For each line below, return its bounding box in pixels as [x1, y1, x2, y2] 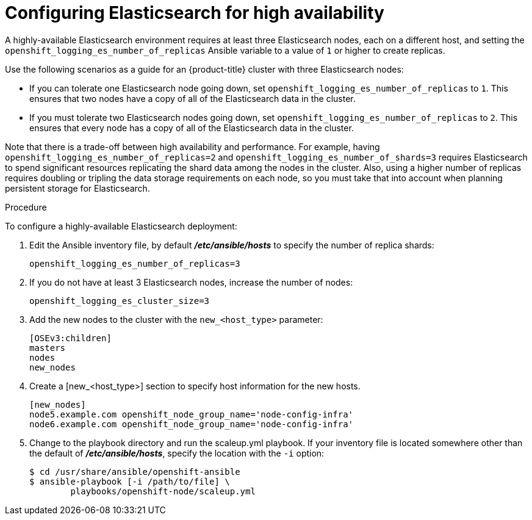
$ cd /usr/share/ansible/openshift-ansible [29, 466, 240, 477]
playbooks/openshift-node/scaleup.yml [70, 486, 256, 496]
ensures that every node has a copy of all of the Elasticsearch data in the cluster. [29, 122, 354, 133]
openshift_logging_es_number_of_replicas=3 [29, 258, 240, 269]
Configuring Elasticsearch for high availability [5, 2, 384, 23]
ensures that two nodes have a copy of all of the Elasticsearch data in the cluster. [29, 93, 356, 104]
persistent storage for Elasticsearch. [5, 182, 150, 193]
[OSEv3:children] [29, 333, 112, 343]
